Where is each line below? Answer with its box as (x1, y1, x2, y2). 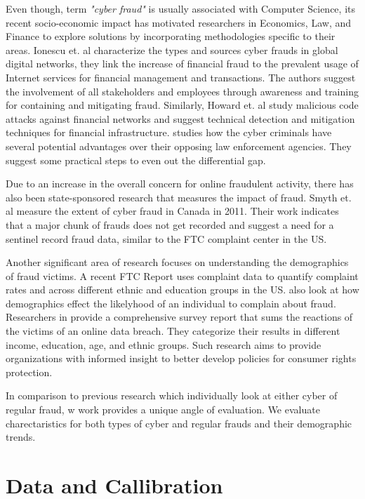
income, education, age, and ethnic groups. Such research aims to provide (6, 337, 321, 352)
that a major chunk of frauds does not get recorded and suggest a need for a (6, 217, 334, 232)
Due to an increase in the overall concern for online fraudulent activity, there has (6, 176, 354, 191)
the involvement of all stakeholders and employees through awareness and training (6, 84, 359, 98)
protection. (6, 364, 53, 379)
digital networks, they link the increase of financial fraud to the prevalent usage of (6, 56, 359, 71)
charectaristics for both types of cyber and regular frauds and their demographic (6, 415, 352, 430)
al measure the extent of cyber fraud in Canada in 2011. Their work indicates (6, 204, 339, 218)
